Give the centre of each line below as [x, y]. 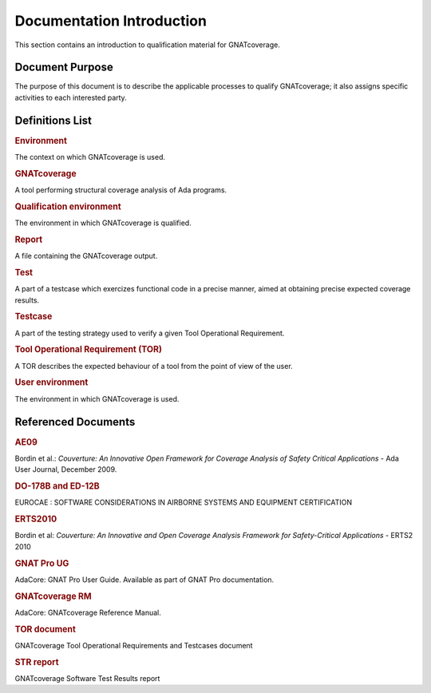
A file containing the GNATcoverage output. [86, 256]
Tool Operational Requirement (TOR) [89, 350]
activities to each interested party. [71, 97]
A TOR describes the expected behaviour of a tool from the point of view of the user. [154, 366]
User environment [51, 382]
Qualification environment [68, 206]
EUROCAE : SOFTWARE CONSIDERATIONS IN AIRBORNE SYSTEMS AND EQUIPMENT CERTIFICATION [184, 502]
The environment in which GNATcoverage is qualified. [103, 223]
